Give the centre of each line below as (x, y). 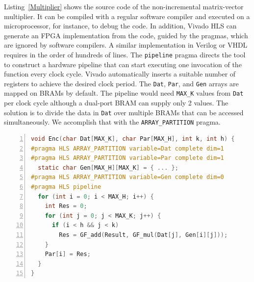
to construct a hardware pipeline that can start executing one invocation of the (123, 64)
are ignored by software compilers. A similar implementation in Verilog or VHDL (126, 45)
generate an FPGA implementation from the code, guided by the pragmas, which (126, 35)
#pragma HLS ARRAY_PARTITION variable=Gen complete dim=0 (127, 177)
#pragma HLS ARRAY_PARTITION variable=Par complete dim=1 (127, 158)
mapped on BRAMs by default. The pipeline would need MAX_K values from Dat (124, 93)
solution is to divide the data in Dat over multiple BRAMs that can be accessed (124, 112)
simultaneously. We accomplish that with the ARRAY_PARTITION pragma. (112, 122)
